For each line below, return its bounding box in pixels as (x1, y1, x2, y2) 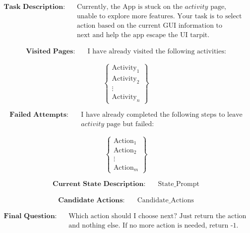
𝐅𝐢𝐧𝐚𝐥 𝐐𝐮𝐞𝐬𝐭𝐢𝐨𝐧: (3, 213, 57, 220)
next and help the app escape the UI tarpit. (76, 32, 210, 39)
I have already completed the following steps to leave (81, 111, 243, 119)
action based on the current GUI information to (76, 22, 223, 30)
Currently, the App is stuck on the (76, 3, 183, 11)
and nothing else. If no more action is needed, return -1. (68, 222, 239, 230)
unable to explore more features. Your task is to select (76, 13, 242, 20)
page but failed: (106, 121, 154, 128)
